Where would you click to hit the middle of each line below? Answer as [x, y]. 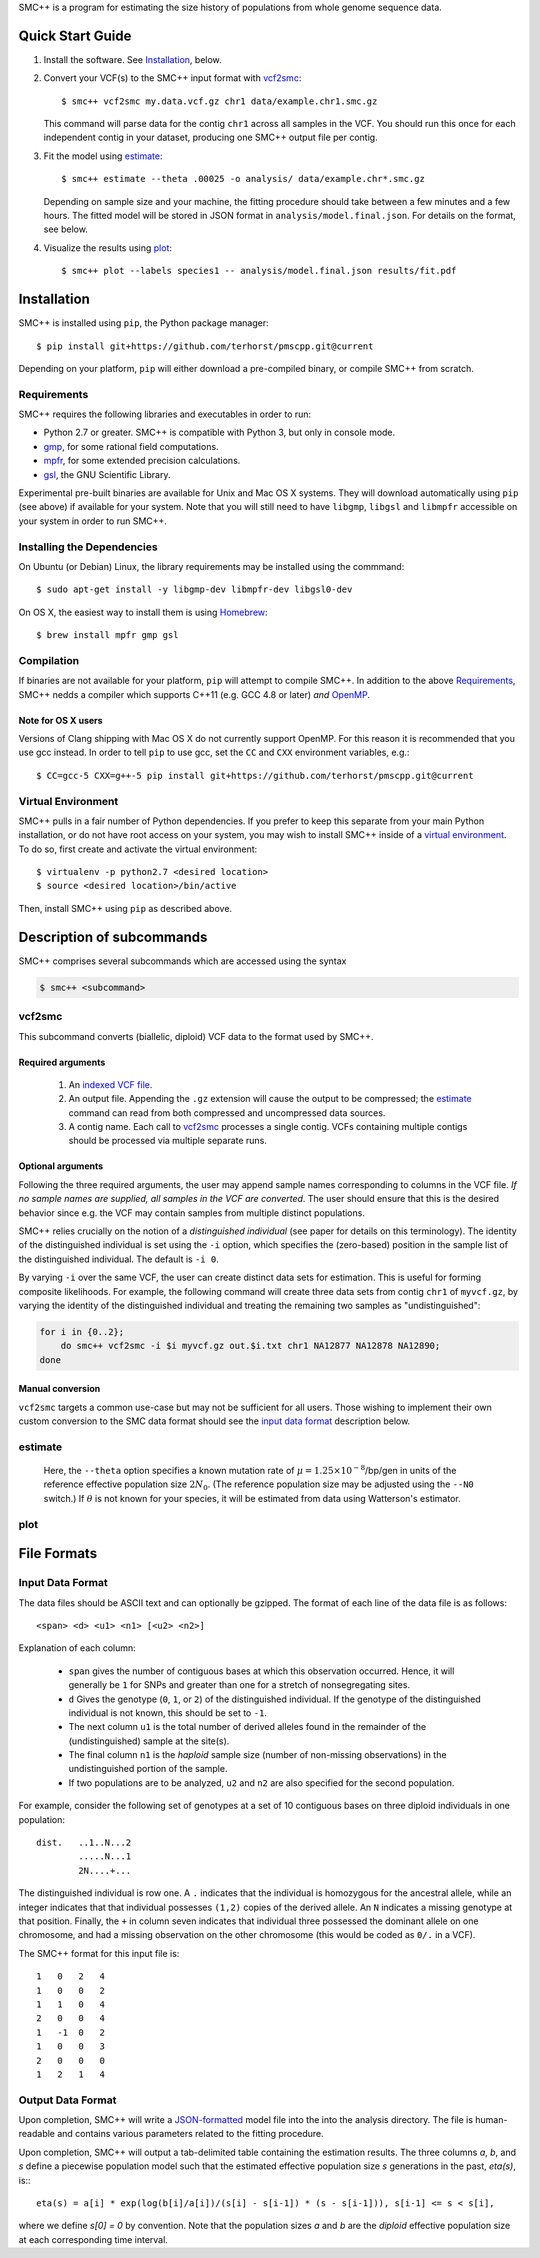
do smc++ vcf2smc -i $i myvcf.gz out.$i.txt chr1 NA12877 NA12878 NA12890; [250, 1346]
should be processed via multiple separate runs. [167, 1141]
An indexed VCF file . [110, 1084]
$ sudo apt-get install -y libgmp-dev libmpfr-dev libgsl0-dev [194, 589]
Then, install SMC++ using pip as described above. [125, 908]
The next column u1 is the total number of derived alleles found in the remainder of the [247, 1727]
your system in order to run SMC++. [92, 521]
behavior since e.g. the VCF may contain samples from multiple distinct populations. [191, 1212]
